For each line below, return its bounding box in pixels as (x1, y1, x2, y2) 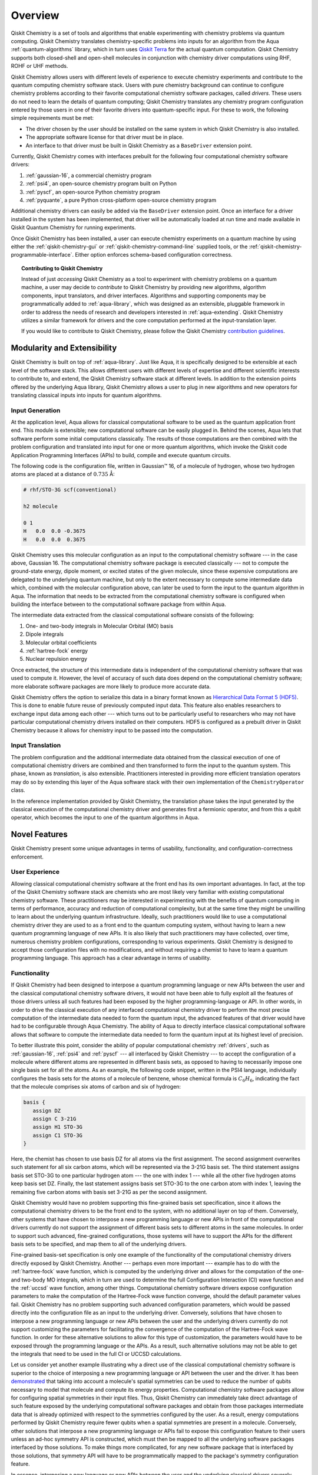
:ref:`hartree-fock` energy (25, 647, 88, 654)
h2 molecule (23, 503, 58, 510)
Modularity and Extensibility (11, 343, 117, 353)
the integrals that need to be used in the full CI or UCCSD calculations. (11, 1351, 182, 1358)
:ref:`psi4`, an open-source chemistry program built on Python (25, 180, 177, 187)
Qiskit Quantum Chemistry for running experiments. (11, 224, 137, 231)
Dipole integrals (25, 631, 64, 638)
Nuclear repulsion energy (25, 655, 88, 663)
